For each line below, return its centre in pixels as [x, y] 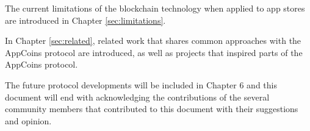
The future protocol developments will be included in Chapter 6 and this [141, 84]
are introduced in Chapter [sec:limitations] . [85, 20]
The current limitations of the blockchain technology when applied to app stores [155, 8]
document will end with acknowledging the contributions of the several [137, 97]
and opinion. [28, 120]
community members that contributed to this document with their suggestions [152, 109]
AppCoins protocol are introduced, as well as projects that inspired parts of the [154, 52]
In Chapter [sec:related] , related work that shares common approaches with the [153, 41]
